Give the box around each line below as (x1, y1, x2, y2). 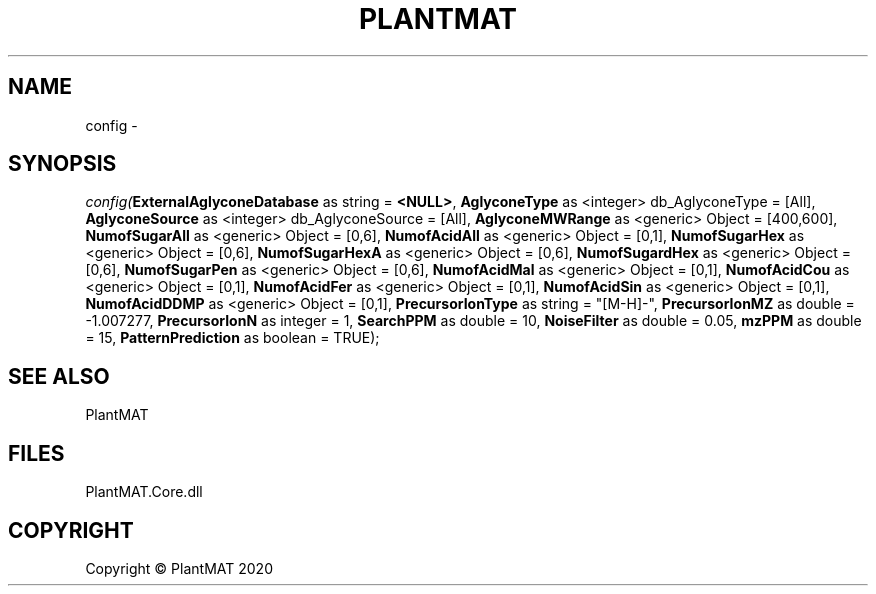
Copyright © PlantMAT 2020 (85, 559, 273, 577)
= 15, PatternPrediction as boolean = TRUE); (85, 329, 380, 347)
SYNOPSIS (8, 151, 117, 177)
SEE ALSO (8, 363, 110, 389)
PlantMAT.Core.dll (85, 483, 203, 501)
